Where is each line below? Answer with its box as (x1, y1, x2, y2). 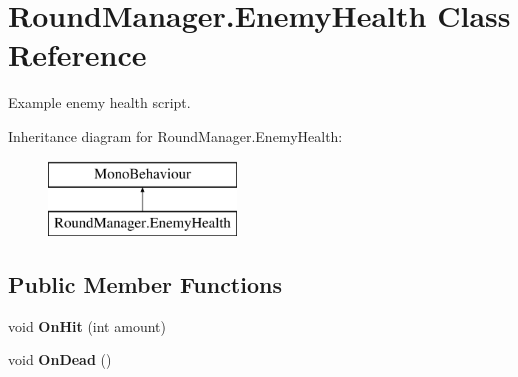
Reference (8, 34, 147, 75)
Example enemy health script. (8, 92, 191, 113)
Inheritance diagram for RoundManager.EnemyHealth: (8, 125, 343, 146)
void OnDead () (8, 349, 112, 370)
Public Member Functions (8, 269, 282, 300)
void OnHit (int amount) (8, 315, 166, 336)
